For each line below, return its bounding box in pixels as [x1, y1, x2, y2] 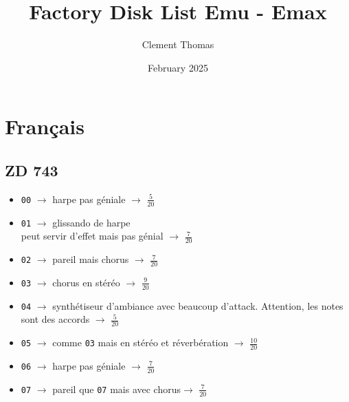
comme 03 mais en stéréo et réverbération [52, 335, 229, 350]
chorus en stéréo [52, 275, 120, 289]
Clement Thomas [142, 37, 214, 52]
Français [5, 112, 85, 140]
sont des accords [21, 312, 90, 326]
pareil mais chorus [52, 252, 129, 266]
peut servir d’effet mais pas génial [21, 229, 164, 243]
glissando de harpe [52, 215, 131, 229]
